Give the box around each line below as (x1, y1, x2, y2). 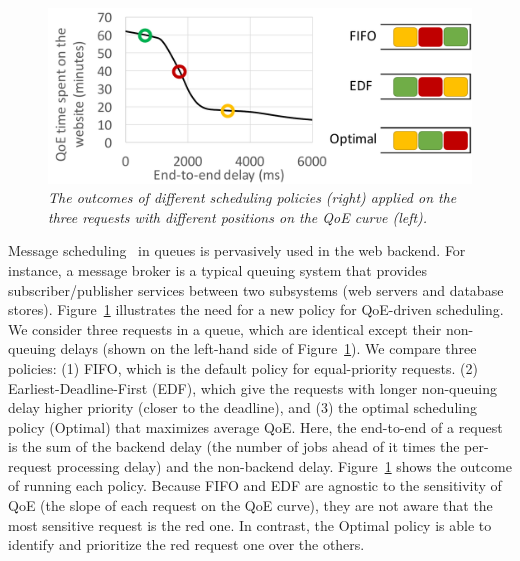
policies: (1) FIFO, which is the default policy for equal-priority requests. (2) (8, 357, 478, 378)
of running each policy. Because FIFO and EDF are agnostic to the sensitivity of (8, 475, 502, 496)
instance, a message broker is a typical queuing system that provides (8, 259, 428, 280)
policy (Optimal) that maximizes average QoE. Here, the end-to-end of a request (8, 416, 503, 437)
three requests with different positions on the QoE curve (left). (48, 206, 428, 227)
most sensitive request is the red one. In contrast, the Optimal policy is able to (8, 514, 492, 535)
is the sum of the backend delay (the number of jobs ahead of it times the (8, 436, 460, 457)
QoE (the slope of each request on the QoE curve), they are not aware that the (8, 495, 493, 516)
